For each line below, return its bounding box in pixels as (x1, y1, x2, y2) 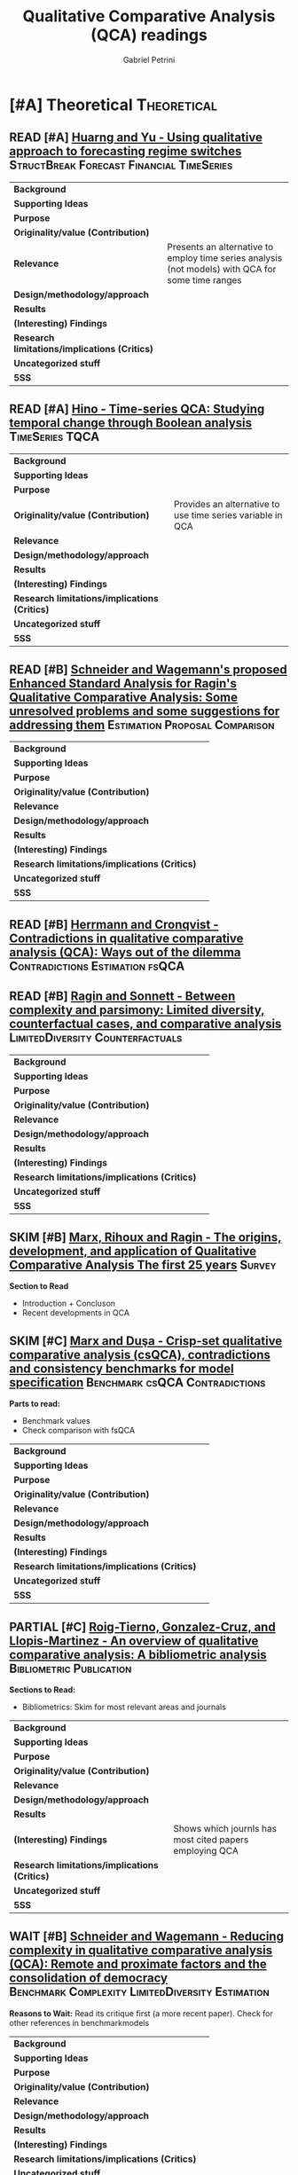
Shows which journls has (172, 1823, 278, 1835)
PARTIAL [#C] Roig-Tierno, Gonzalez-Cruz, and (9, 1619, 277, 1634)
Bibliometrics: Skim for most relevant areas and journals (21, 1701, 226, 1713)
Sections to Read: (9, 1684, 76, 1695)
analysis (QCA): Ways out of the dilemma (9, 945, 241, 960)
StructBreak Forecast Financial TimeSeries (9, 158, 233, 173)
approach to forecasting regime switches (9, 144, 242, 159)
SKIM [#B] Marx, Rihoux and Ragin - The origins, (9, 1229, 282, 1245)
